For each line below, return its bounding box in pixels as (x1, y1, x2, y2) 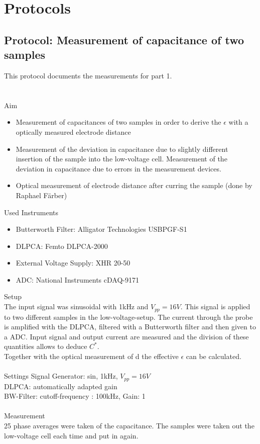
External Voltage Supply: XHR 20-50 (16, 257, 131, 268)
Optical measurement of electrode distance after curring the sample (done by (16, 180, 252, 191)
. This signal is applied (180, 301, 250, 312)
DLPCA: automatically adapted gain (4, 381, 117, 391)
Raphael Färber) (16, 190, 67, 200)
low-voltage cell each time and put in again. (4, 430, 139, 440)
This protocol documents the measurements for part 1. (4, 70, 172, 80)
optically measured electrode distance (16, 126, 131, 137)
